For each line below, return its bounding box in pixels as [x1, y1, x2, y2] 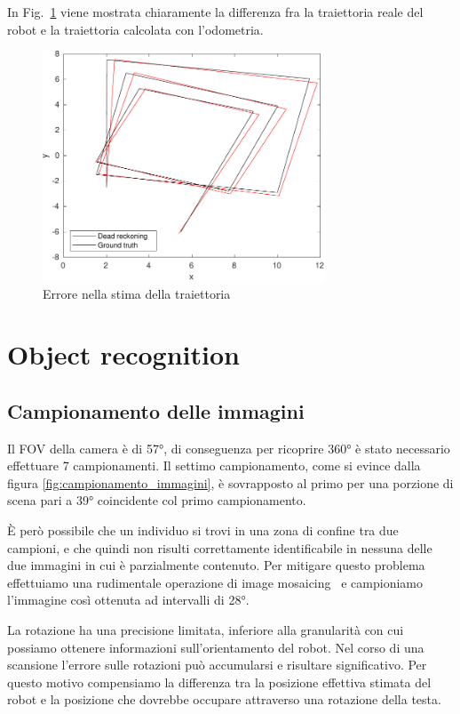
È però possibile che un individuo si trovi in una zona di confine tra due [7, 521, 399, 540]
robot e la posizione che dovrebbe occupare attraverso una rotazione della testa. [7, 690, 441, 709]
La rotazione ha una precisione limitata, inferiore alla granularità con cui [7, 621, 404, 639]
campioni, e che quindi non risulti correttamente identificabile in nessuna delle [7, 538, 432, 557]
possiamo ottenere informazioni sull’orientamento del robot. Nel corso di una [7, 638, 424, 656]
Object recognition [7, 336, 240, 373]
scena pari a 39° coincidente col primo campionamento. [7, 491, 306, 509]
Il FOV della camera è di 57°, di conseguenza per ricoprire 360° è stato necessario [7, 438, 450, 457]
